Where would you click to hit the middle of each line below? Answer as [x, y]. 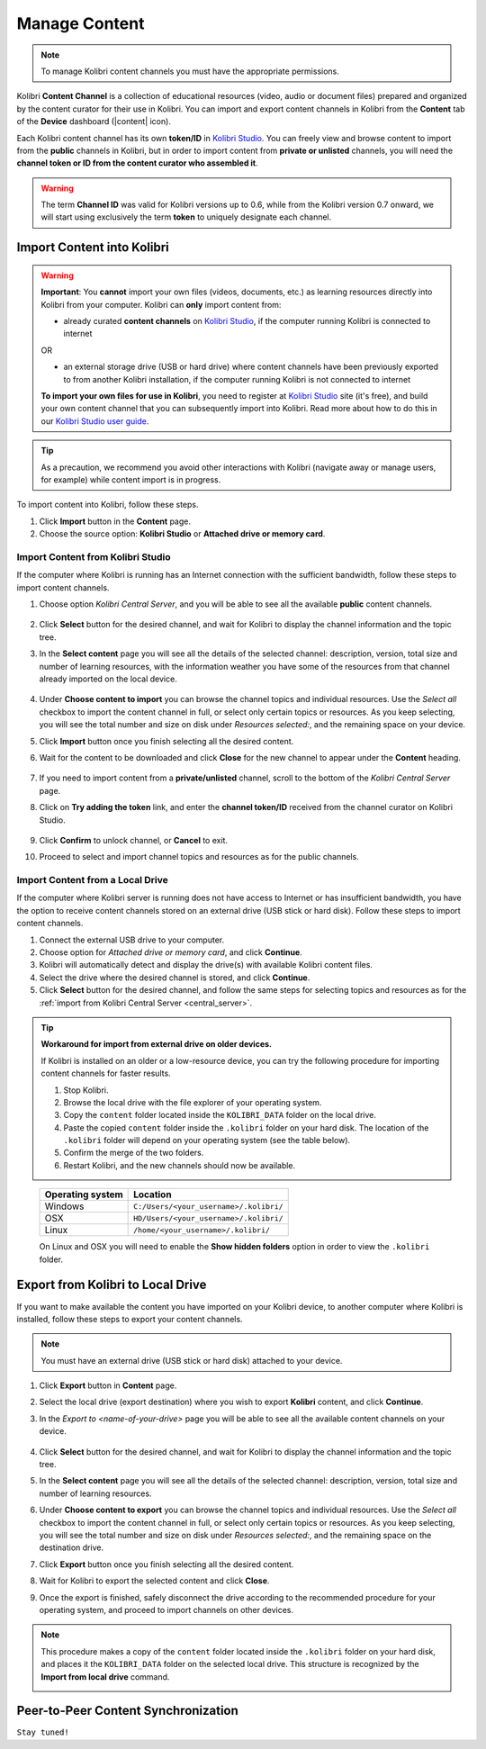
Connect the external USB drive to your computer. [132, 940]
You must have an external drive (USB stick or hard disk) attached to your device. [192, 1360]
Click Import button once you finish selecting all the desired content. [166, 741]
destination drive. [71, 1547]
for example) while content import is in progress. [131, 479]
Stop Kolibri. [86, 1090]
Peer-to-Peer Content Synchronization [127, 1711]
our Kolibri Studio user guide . [95, 421]
